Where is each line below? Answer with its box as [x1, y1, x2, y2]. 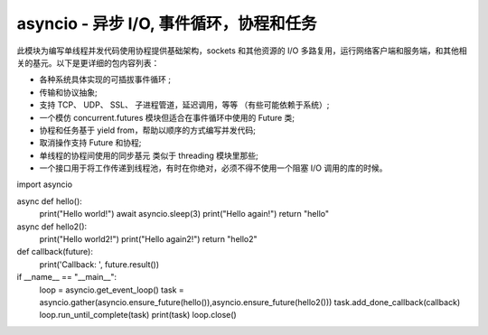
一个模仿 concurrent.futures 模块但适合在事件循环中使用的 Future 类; [39, 112, 296, 123]
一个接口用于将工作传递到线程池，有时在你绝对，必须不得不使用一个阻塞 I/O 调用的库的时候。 [39, 163, 388, 173]
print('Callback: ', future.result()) [39, 258, 160, 270]
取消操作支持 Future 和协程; [39, 137, 142, 148]
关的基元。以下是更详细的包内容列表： [16, 57, 160, 68]
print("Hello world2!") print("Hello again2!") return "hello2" [39, 234, 258, 245]
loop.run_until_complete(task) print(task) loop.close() [39, 310, 237, 321]
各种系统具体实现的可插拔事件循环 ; [39, 74, 172, 85]
